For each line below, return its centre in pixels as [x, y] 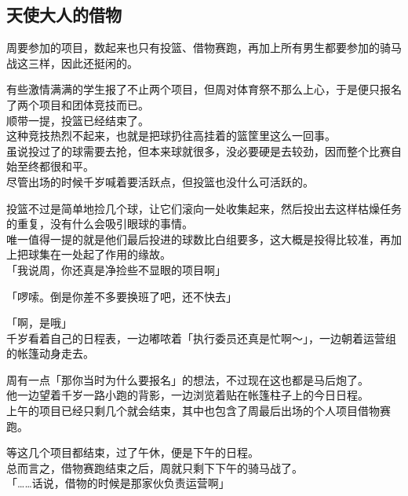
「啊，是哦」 [39, 323]
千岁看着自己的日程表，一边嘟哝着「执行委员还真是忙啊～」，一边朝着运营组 [201, 338]
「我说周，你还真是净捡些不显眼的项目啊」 [116, 269]
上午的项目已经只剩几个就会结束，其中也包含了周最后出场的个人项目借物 [193, 411]
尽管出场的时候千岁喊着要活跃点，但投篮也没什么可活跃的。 [160, 181]
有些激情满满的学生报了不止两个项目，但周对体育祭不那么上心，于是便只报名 [204, 89]
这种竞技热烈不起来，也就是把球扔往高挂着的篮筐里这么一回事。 [171, 136]
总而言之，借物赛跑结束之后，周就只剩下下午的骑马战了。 [155, 467]
